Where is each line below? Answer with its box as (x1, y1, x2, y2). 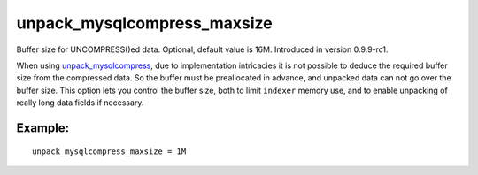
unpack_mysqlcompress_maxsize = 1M (32, 146, 187, 156)
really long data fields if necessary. (16, 97, 144, 108)
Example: (16, 120, 70, 135)
